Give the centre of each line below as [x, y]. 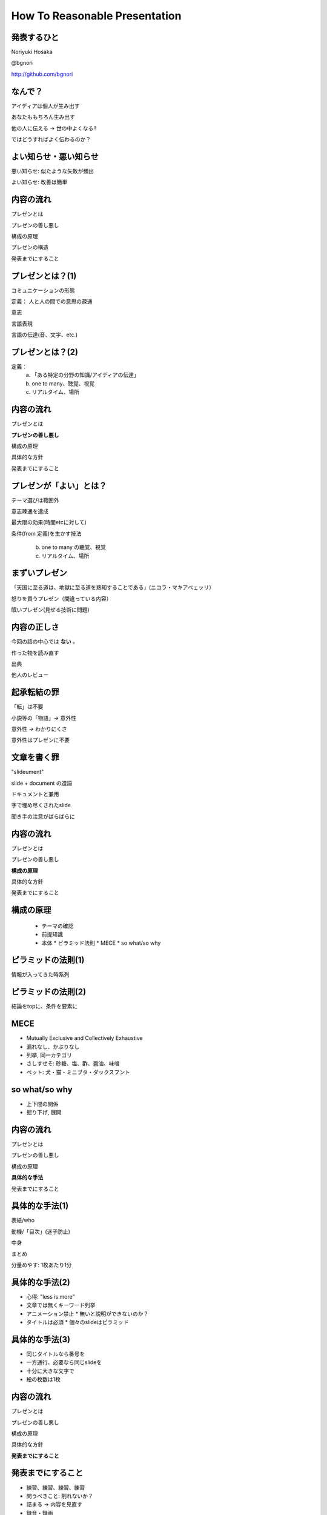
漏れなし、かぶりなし [53, 1047]
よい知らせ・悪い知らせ [55, 157]
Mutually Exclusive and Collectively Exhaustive [84, 1038]
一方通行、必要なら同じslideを [64, 1362]
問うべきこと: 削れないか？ [60, 1496]
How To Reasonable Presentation [96, 16]
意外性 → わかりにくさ [39, 729]
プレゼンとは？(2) [45, 352]
